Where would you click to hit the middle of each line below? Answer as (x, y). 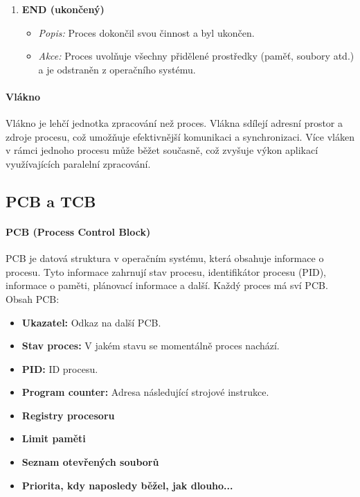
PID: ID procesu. (60, 368)
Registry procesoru (68, 415)
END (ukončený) (63, 9)
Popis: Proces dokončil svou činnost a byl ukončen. (146, 32)
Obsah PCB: (33, 298)
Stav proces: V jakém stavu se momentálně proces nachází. (151, 346)
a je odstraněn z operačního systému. (117, 69)
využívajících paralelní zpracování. (78, 163)
